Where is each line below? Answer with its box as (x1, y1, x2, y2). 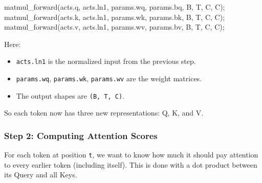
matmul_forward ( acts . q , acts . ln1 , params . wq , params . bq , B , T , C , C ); (4, 2, 225, 12)
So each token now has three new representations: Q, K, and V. (4, 107, 204, 118)
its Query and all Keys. (4, 169, 77, 180)
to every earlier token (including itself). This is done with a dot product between (4, 159, 257, 170)
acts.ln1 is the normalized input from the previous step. (16, 56, 196, 66)
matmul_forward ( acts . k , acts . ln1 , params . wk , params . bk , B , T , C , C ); (4, 11, 225, 22)
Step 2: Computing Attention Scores (4, 129, 158, 142)
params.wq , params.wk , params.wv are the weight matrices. (16, 73, 202, 84)
